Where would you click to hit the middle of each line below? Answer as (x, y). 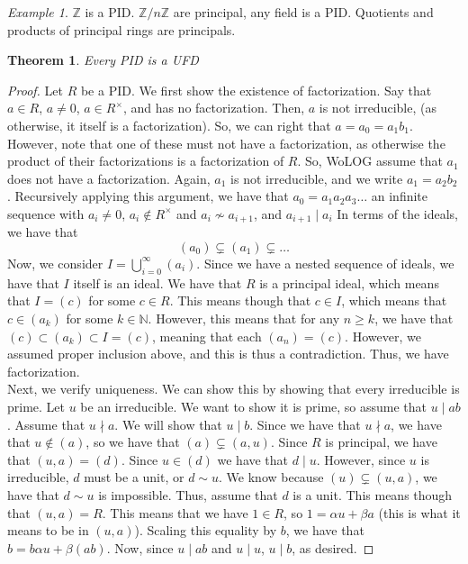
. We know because (271, 477)
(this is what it (419, 512)
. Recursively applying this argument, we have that (148, 196)
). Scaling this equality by (206, 530)
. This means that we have (175, 512)
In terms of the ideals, (398, 213)
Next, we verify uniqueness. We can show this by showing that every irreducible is (234, 389)
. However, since (361, 459)
